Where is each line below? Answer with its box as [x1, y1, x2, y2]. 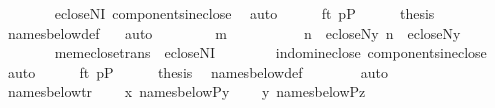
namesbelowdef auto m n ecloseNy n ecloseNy [7, 22, 461, 43]
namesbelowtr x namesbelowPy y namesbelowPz [7, 81, 366, 102]
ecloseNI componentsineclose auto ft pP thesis [54, 3, 435, 23]
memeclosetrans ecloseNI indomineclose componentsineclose [54, 42, 487, 63]
